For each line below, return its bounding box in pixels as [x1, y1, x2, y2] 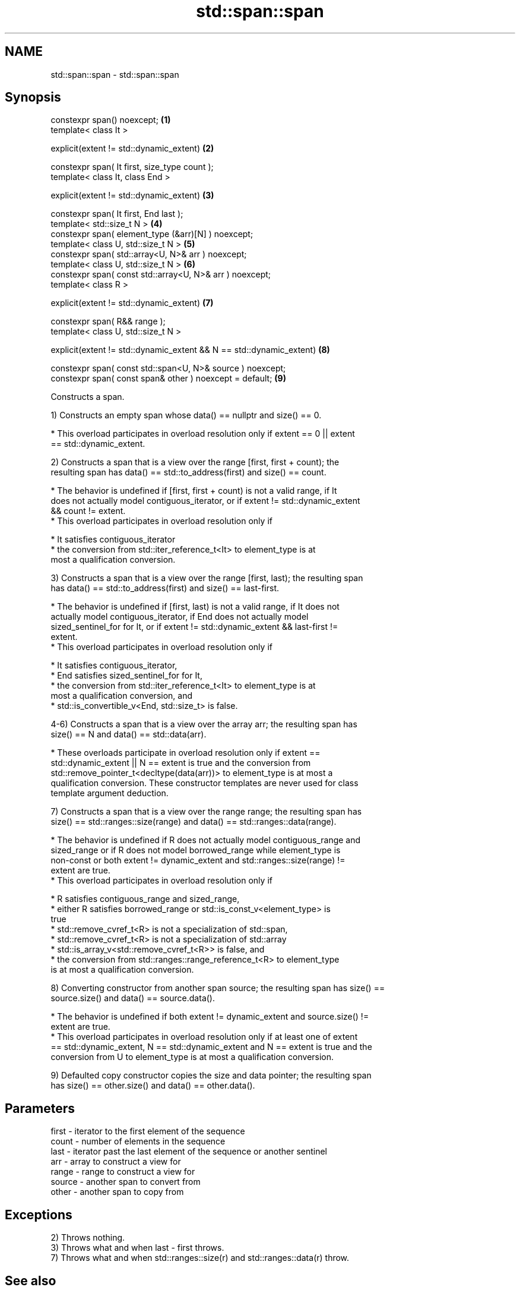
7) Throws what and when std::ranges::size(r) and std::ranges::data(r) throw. [50, 1253, 350, 1263]
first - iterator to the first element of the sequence [50, 1126, 245, 1137]
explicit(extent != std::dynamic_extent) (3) [50, 190, 214, 201]
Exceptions [5, 1207, 72, 1222]
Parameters [5, 1100, 75, 1116]
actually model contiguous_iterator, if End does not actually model [50, 611, 309, 622]
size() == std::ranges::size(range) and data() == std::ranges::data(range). [50, 816, 337, 827]
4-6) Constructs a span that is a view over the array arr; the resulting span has [50, 719, 357, 730]
